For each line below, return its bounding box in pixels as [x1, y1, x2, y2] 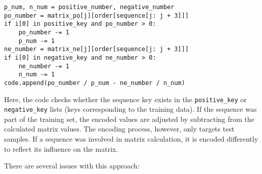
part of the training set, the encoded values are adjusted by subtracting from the [4, 113, 254, 124]
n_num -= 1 [18, 71, 55, 78]
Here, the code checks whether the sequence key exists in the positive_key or [4, 94, 247, 104]
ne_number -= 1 [18, 62, 69, 70]
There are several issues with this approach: [4, 160, 140, 171]
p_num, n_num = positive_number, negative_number [4, 4, 174, 11]
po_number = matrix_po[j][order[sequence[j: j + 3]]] [4, 12, 189, 19]
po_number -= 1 [18, 28, 69, 36]
